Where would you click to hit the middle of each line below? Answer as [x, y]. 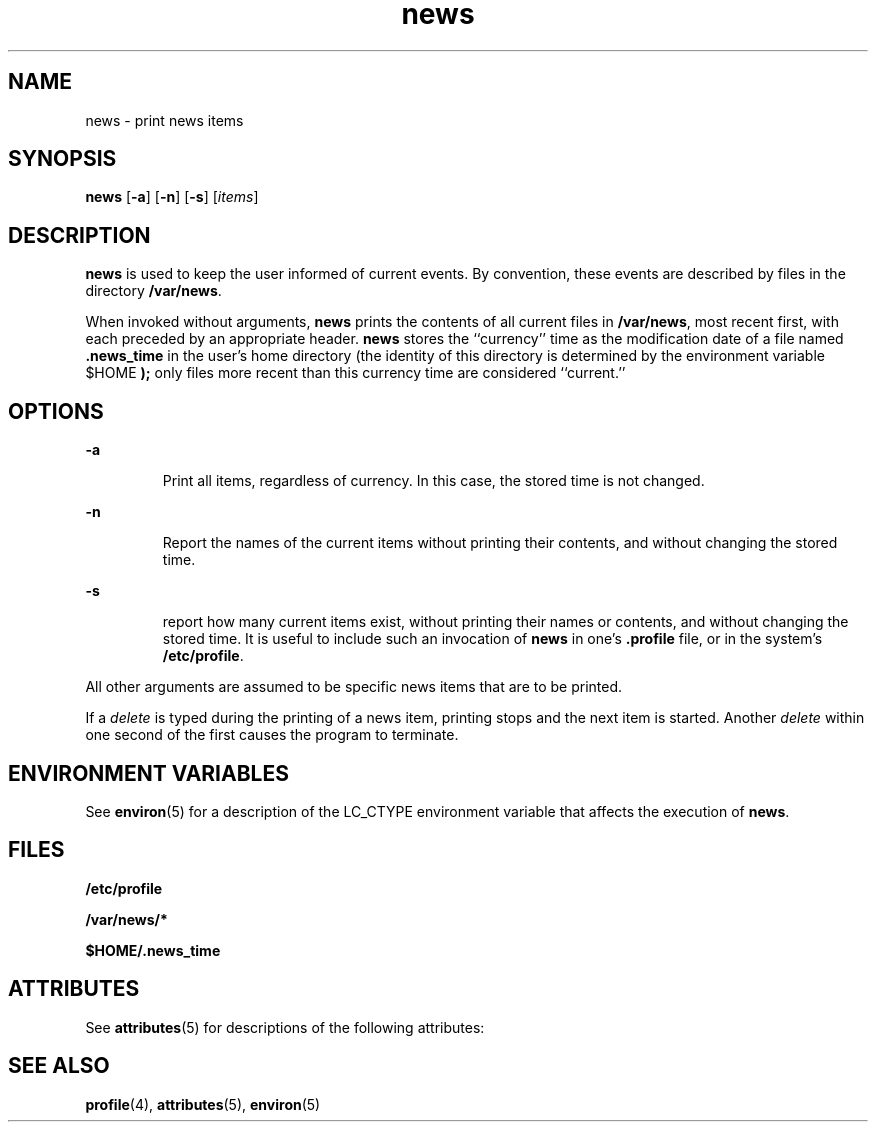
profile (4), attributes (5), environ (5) [203, 1104]
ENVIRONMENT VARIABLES [148, 773]
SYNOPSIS [62, 159]
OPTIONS [56, 411]
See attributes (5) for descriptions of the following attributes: [285, 1027]
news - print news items [164, 120]
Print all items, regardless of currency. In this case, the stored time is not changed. [433, 481]
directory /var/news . [153, 291]
